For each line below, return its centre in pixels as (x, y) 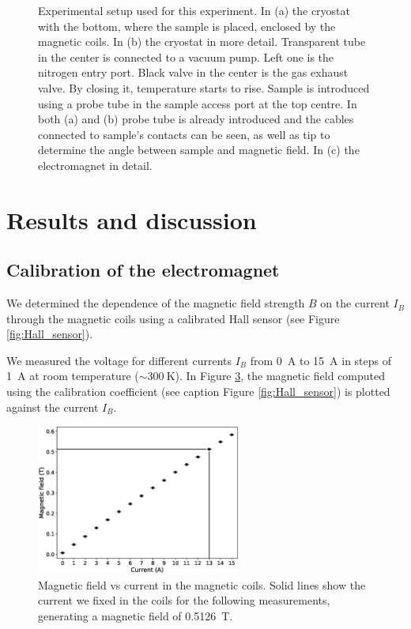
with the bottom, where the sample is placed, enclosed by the (187, 26)
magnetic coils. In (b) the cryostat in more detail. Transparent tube (202, 41)
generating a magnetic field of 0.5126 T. (136, 615)
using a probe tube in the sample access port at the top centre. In (198, 103)
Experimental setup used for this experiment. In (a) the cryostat (194, 10)
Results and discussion (132, 219)
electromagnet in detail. (95, 165)
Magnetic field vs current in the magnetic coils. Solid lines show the (202, 584)
